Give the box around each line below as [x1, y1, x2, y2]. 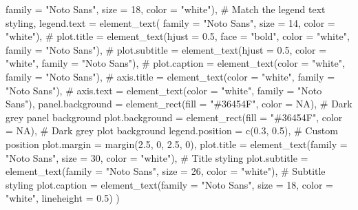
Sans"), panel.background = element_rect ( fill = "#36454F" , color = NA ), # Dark [6, 96, 352, 111]
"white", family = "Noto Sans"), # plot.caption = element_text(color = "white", [6, 56, 345, 70]
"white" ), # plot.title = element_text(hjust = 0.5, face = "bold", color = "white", [6, 29, 350, 43]
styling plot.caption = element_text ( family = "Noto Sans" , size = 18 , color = [6, 177, 333, 191]
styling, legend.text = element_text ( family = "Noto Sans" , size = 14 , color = [6, 15, 335, 30]
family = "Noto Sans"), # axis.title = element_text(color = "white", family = [6, 69, 335, 83]
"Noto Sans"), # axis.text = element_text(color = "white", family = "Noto [6, 83, 322, 97]
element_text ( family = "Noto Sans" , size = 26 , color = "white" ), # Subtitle [6, 164, 326, 178]
